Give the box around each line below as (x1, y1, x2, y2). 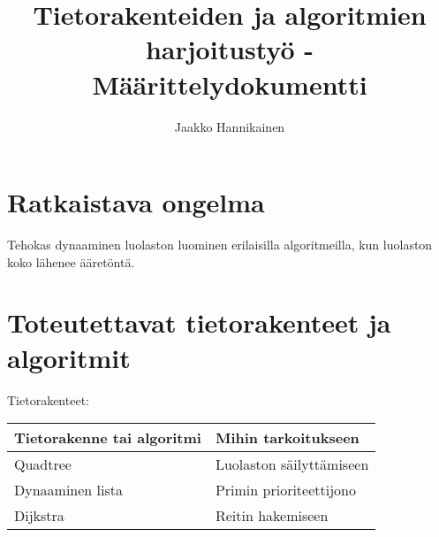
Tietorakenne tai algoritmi (14, 427, 201, 449)
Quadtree (14, 454, 72, 475)
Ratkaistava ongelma (7, 184, 265, 220)
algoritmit (7, 339, 131, 375)
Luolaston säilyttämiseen (215, 454, 369, 475)
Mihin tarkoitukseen (215, 427, 360, 449)
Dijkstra (14, 505, 64, 526)
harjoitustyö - (145, 31, 314, 67)
